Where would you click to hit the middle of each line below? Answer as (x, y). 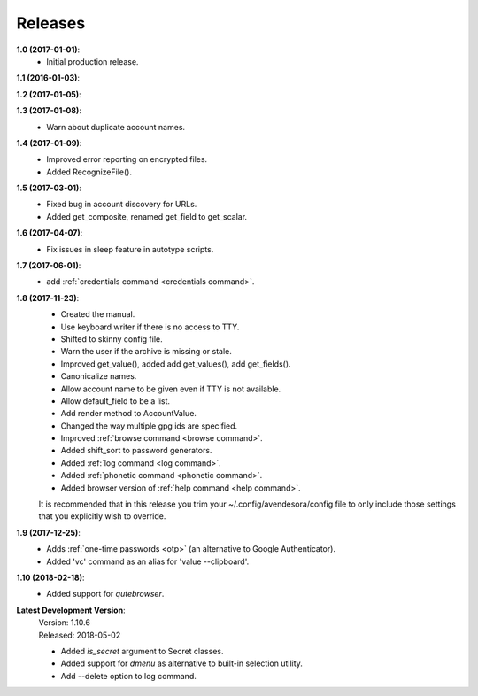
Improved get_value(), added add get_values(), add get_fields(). (176, 364)
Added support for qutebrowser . (105, 594)
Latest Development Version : (71, 610)
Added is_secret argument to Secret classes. (142, 651)
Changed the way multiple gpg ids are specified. (149, 426)
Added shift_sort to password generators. (136, 451)
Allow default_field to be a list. (116, 401)
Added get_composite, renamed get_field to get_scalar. (147, 216)
